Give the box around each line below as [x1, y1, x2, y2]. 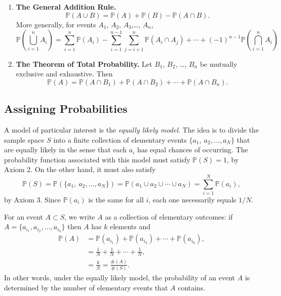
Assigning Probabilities [4, 101, 128, 116]
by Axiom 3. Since [4, 194, 61, 204]
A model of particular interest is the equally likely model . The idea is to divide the [4, 124, 259, 135]
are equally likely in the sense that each [4, 144, 127, 155]
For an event [4, 211, 43, 222]
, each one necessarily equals [148, 194, 236, 204]
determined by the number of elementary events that [4, 282, 168, 292]
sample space [4, 134, 45, 145]
